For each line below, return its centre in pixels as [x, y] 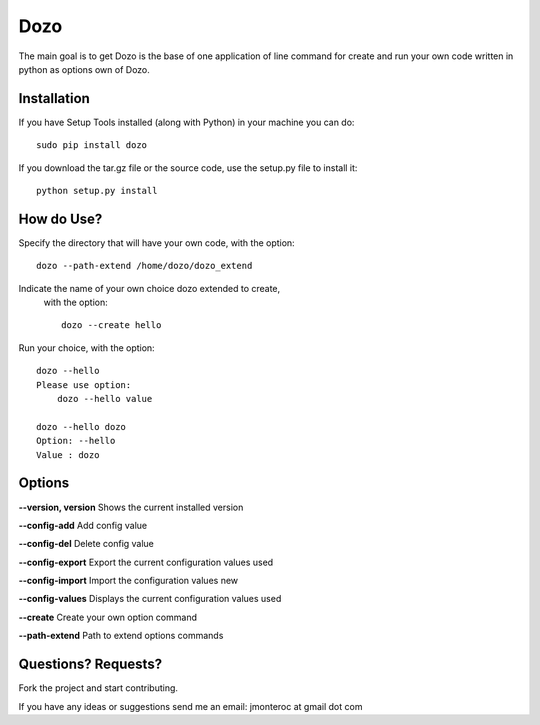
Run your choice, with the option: [86, 347]
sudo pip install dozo [92, 145]
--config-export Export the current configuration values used [146, 562]
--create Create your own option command [107, 617]
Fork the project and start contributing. [98, 688]
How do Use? [60, 218]
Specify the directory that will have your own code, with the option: [156, 242]
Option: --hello [76, 441]
